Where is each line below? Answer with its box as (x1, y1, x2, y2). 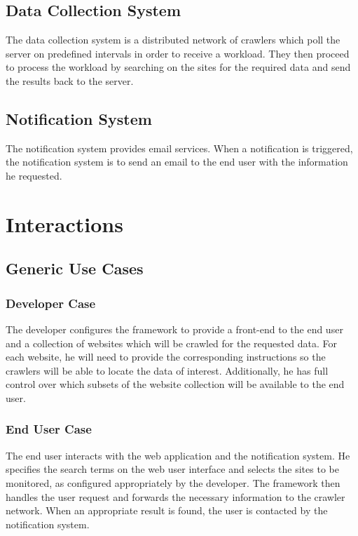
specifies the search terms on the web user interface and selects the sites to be (6, 462, 339, 476)
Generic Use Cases (6, 257, 144, 279)
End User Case (6, 420, 92, 438)
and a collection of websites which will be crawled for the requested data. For (6, 335, 338, 350)
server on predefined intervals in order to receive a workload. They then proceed (6, 46, 350, 60)
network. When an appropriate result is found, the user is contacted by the (6, 503, 328, 518)
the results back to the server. (6, 73, 134, 88)
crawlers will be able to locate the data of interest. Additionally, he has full (6, 363, 329, 377)
